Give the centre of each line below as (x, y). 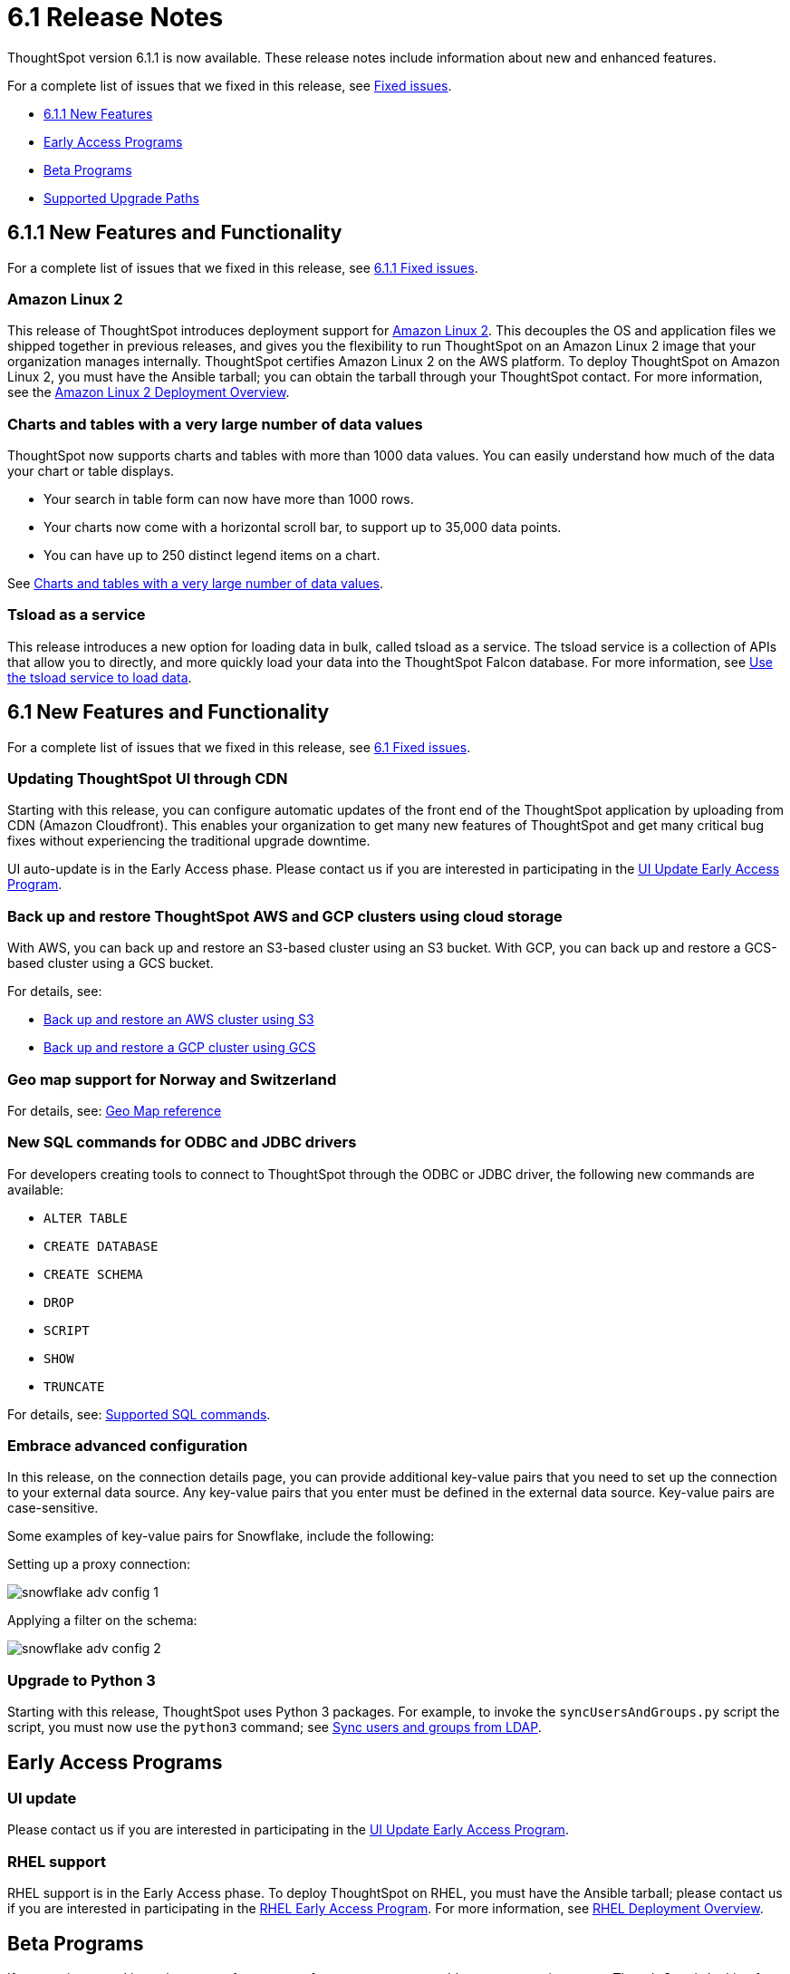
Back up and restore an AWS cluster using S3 (179, 1020)
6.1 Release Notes (116, 17)
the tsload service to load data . (100, 677)
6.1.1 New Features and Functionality (175, 233)
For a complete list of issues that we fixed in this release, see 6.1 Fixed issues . (239, 747)
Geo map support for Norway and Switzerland (172, 1079)
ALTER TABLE (86, 1218)
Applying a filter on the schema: (102, 1621)
